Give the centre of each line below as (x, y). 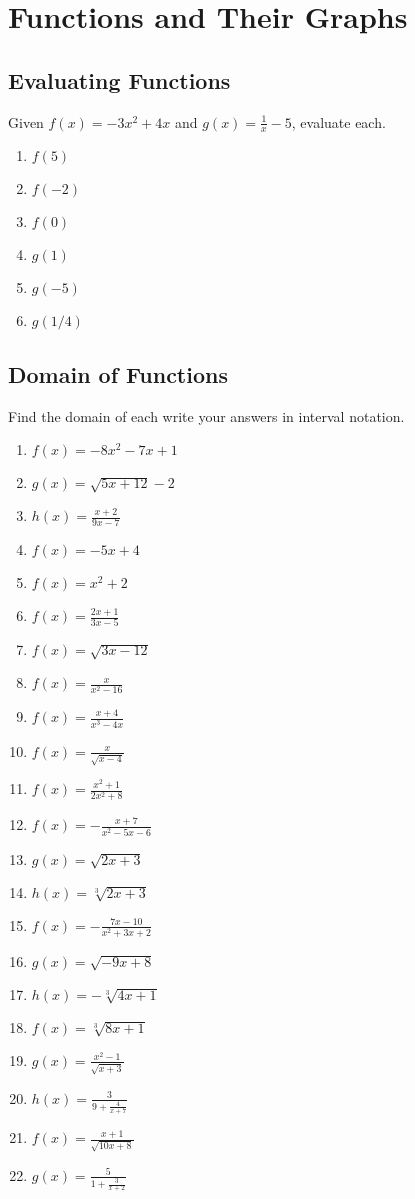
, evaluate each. (338, 121)
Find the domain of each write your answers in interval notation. (206, 415)
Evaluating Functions (119, 79)
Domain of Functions (118, 373)
